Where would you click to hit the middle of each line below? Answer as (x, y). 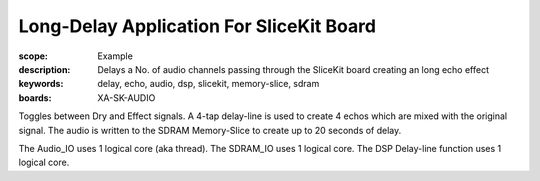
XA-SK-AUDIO (126, 97)
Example (115, 56)
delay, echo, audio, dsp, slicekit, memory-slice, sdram (208, 84)
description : (44, 69)
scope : (33, 56)
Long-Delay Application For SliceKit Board (197, 26)
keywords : (41, 84)
